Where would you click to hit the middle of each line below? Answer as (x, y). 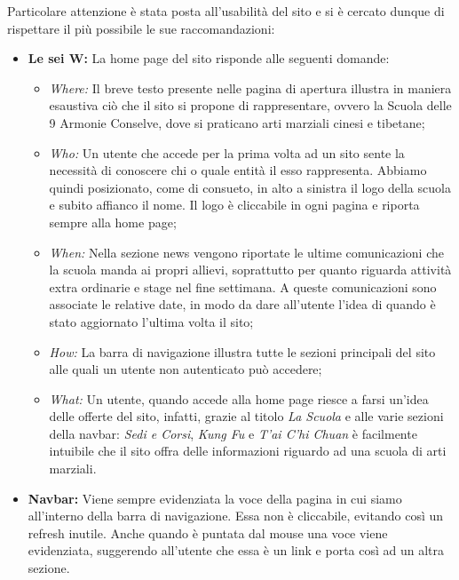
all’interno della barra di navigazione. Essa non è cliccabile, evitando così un (236, 516)
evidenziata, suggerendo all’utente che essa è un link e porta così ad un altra (236, 550)
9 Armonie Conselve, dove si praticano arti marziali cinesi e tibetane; (237, 122)
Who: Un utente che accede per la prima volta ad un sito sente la (227, 152)
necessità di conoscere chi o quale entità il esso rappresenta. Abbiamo (238, 170)
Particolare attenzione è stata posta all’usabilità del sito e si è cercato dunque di (226, 11)
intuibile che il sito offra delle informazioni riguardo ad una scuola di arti (248, 451)
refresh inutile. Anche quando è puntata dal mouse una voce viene (208, 532)
